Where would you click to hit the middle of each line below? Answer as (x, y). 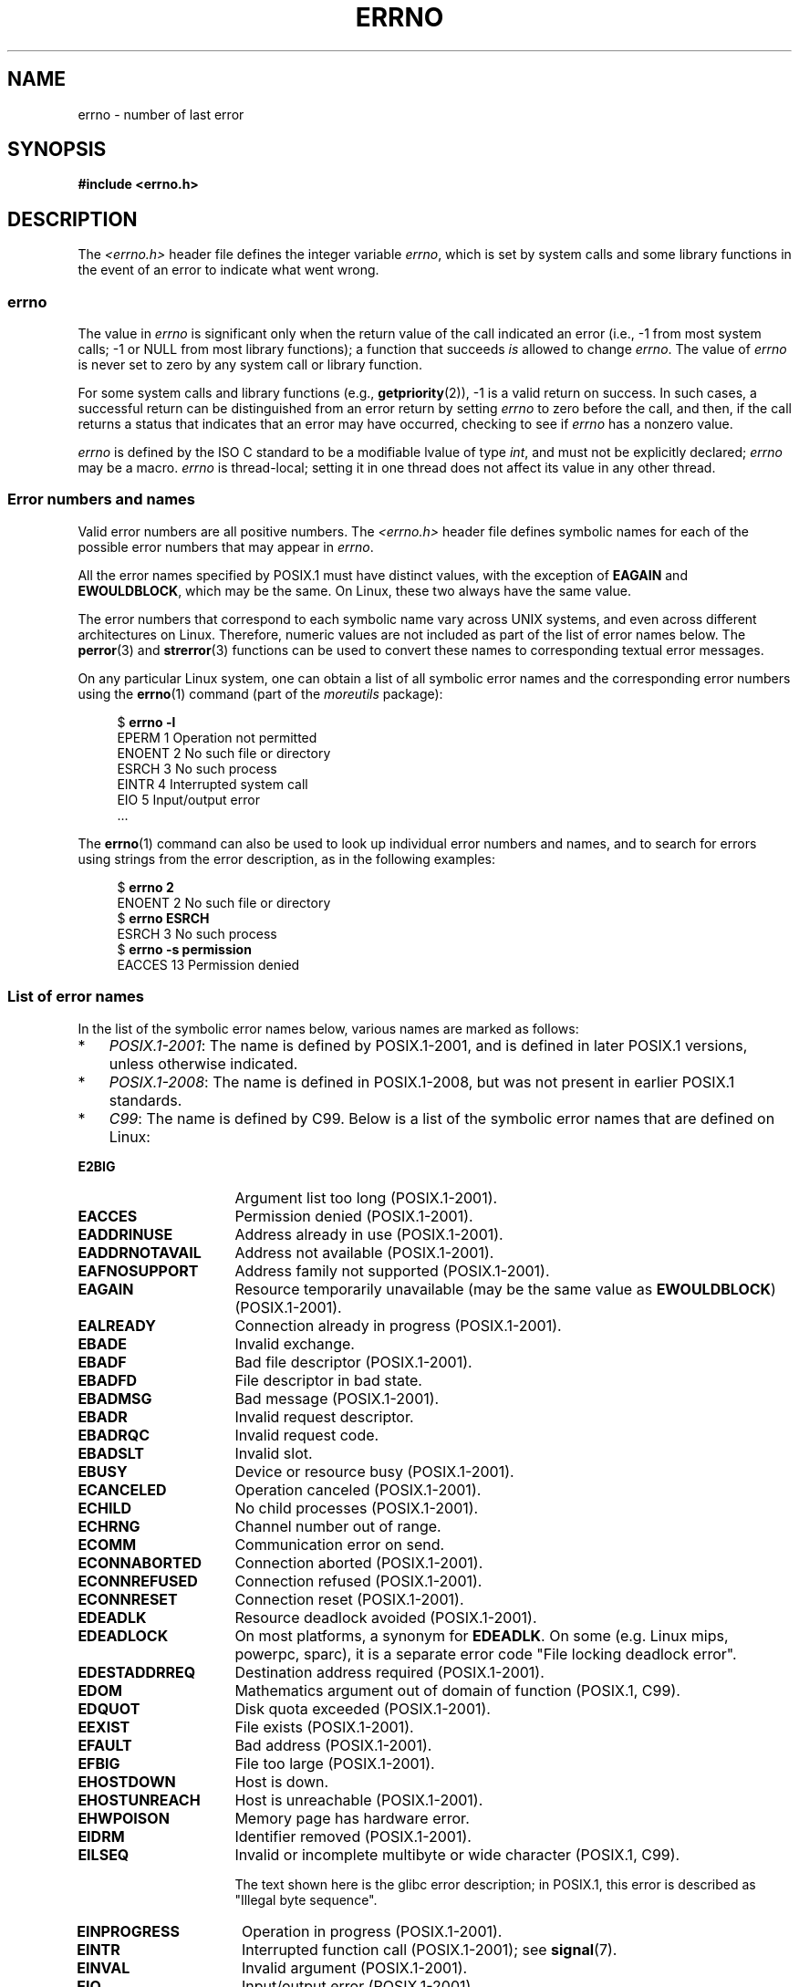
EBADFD (108, 1380)
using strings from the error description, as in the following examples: (287, 858)
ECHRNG (109, 1526)
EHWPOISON (124, 1818)
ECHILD (104, 1508)
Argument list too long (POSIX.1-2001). (366, 1197)
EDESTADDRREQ (137, 1672)
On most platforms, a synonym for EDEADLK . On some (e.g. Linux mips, (482, 1635)
